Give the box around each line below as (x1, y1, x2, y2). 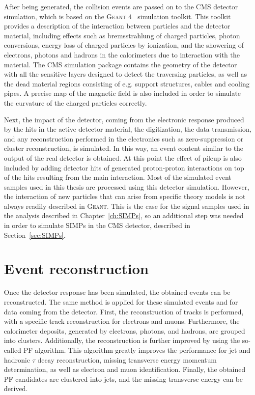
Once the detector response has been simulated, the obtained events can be (4, 287, 230, 297)
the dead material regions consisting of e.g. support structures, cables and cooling (4, 78, 250, 88)
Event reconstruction (4, 258, 149, 279)
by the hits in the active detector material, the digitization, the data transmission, (4, 124, 252, 134)
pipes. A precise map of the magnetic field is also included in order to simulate (4, 88, 241, 98)
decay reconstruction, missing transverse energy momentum (37, 354, 217, 365)
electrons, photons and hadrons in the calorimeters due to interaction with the (4, 49, 240, 59)
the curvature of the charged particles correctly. (4, 97, 147, 108)
